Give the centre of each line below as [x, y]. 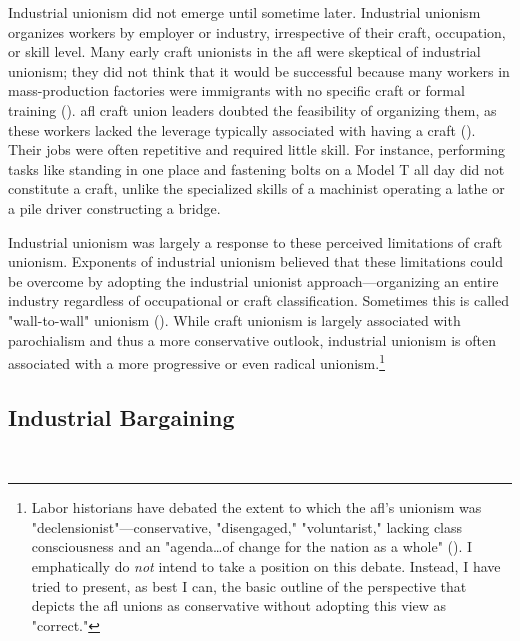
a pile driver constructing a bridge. [114, 207]
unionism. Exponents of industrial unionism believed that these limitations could [256, 261]
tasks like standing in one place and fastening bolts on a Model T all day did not [256, 168]
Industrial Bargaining [121, 416]
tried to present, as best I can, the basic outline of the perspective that [249, 585]
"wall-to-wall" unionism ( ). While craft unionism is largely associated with [234, 319]
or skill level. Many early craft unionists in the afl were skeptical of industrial [244, 51]
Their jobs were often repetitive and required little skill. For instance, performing [256, 149]
